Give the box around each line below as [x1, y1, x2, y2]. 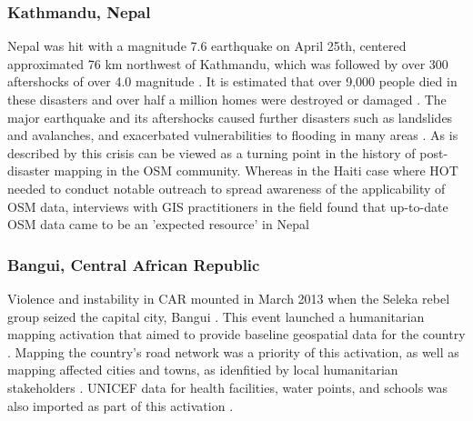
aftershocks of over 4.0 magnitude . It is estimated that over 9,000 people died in [7, 72, 458, 91]
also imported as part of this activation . [7, 396, 234, 415]
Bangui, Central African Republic [7, 253, 260, 276]
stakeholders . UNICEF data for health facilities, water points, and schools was [7, 377, 448, 396]
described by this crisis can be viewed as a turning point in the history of [7, 143, 416, 162]
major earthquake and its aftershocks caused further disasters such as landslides [7, 107, 453, 126]
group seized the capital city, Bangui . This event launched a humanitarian [7, 306, 425, 326]
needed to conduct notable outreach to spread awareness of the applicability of [7, 178, 446, 197]
